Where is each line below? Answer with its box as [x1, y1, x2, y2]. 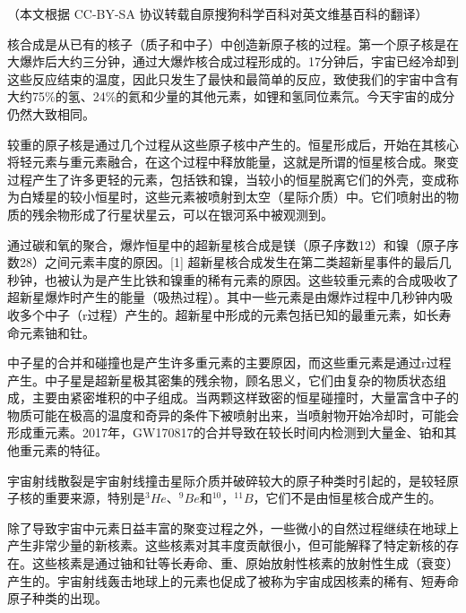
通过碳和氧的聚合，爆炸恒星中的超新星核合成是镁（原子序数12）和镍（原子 [7, 235, 446, 254]
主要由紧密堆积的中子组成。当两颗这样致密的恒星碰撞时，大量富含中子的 [31, 388, 459, 407]
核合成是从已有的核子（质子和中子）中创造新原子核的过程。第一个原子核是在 [7, 34, 459, 53]
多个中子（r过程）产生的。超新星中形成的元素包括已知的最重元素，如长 [19, 305, 439, 324]
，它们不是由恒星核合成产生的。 [253, 488, 442, 507]
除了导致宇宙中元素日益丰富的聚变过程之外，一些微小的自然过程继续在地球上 [7, 518, 459, 537]
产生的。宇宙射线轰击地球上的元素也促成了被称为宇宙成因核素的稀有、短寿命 [7, 571, 459, 590]
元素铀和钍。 [19, 323, 95, 341]
